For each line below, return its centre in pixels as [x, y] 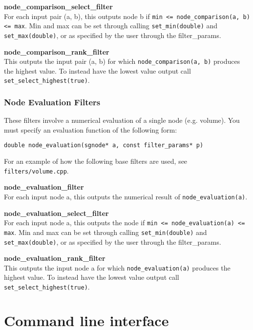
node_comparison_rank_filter [57, 51]
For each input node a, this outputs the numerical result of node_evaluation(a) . [126, 196]
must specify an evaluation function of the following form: [91, 129]
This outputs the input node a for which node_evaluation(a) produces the [117, 267]
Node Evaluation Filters [52, 102]
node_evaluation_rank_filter [55, 258]
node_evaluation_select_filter [56, 213]
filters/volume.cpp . [36, 170]
